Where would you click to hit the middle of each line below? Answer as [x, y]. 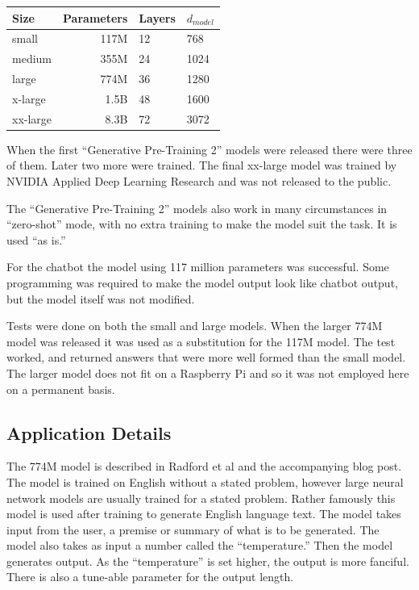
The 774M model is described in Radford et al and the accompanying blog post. [204, 466]
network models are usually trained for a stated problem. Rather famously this [201, 498]
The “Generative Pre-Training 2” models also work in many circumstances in [197, 208]
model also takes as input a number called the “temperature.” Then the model [200, 545]
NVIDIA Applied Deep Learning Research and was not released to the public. [199, 181]
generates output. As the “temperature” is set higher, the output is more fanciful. [208, 561]
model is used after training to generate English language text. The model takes [204, 514]
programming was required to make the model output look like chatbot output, [202, 282]
